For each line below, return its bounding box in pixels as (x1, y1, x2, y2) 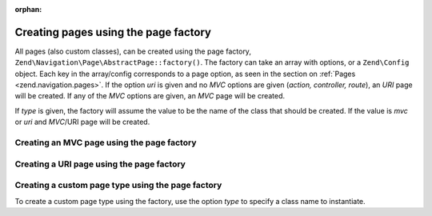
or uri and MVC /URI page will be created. (14, 117, 150, 127)
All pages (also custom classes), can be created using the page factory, (14, 46, 252, 56)
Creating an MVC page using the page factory (14, 137, 197, 148)
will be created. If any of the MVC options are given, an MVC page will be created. (14, 91, 286, 101)
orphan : (14, 5, 42, 14)
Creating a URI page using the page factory (14, 158, 186, 170)
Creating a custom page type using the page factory (14, 180, 222, 191)
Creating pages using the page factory (14, 25, 212, 39)
